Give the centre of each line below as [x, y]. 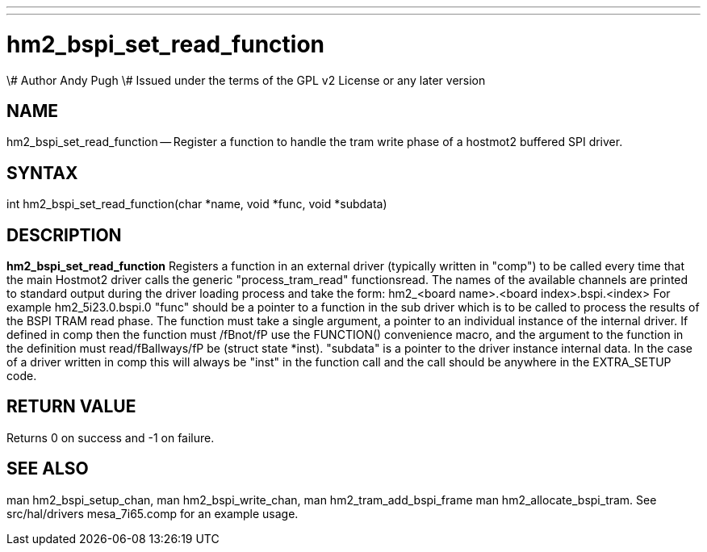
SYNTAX [42, 173]
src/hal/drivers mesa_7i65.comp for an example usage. [153, 513]
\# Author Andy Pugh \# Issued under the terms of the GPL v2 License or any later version [246, 80]
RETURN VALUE [71, 407]
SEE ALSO [48, 469]
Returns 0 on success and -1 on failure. [111, 437]
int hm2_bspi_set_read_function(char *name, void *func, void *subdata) [197, 204]
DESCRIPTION [64, 235]
